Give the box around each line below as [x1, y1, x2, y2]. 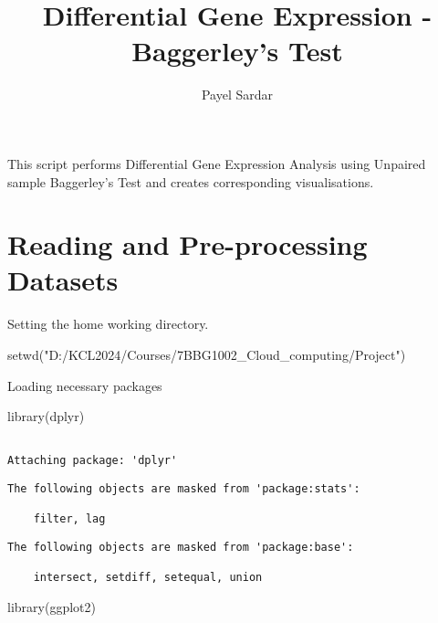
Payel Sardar [201, 85, 274, 104]
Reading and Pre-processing [7, 226, 368, 263]
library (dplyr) [7, 407, 85, 426]
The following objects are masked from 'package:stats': [7, 482, 360, 496]
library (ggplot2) [7, 597, 96, 617]
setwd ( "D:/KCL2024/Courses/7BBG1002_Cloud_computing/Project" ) [7, 345, 406, 364]
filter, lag [33, 512, 106, 526]
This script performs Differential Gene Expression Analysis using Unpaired [7, 153, 426, 173]
